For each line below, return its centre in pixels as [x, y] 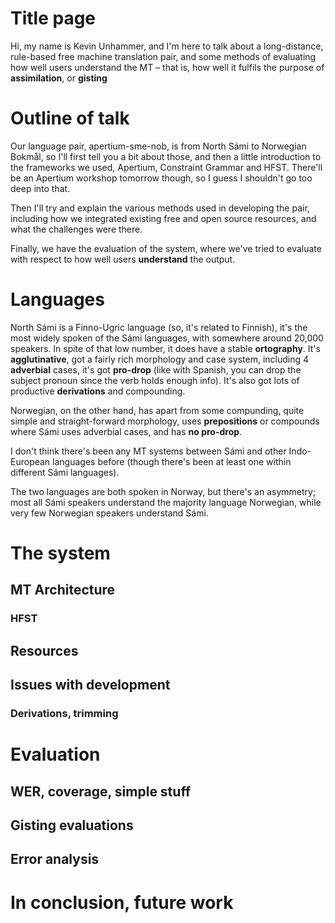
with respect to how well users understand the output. [123, 259]
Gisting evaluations [72, 825]
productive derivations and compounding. [98, 391]
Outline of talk [70, 118]
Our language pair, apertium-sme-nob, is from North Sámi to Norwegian [158, 146]
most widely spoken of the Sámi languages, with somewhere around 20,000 [167, 338]
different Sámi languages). [65, 472]
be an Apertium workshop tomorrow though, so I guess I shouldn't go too [161, 178]
